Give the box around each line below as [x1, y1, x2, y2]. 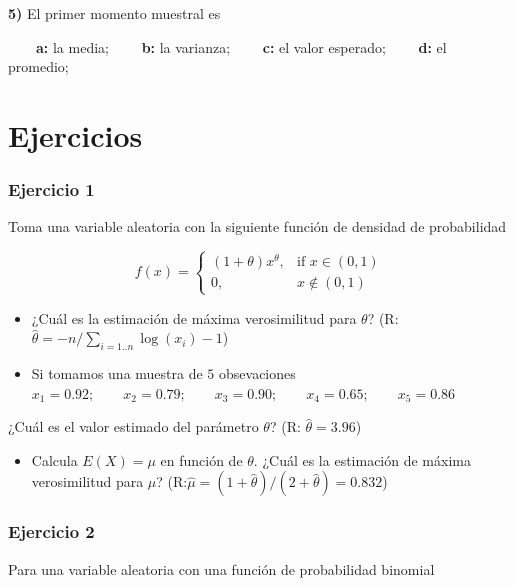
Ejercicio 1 [8, 177, 95, 202]
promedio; [8, 56, 69, 77]
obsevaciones [219, 363, 296, 384]
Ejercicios [8, 114, 143, 155]
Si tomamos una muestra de [31, 363, 203, 384]
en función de [160, 449, 243, 470]
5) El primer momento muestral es [8, 3, 221, 23]
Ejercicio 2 [8, 519, 95, 544]
